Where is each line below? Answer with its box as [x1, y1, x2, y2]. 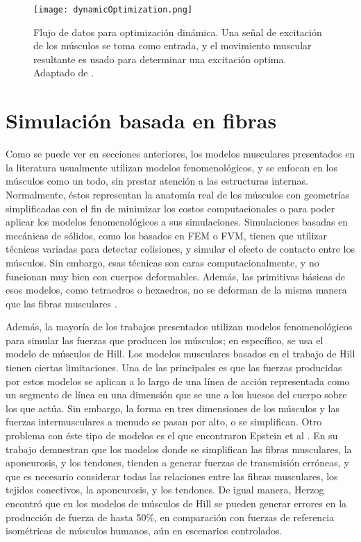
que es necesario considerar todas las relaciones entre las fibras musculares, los [6, 468, 338, 483]
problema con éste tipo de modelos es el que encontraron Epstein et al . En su [6, 428, 338, 443]
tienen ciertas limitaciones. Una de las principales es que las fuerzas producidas [6, 360, 342, 375]
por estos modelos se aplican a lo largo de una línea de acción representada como [6, 373, 350, 388]
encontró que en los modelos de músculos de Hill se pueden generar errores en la [6, 496, 347, 510]
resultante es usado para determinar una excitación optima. [33, 51, 287, 66]
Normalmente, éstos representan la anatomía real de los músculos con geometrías [6, 187, 350, 201]
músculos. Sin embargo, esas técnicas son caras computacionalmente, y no [6, 255, 319, 269]
